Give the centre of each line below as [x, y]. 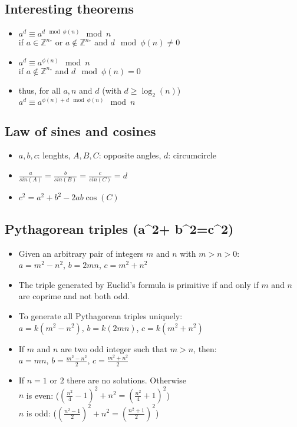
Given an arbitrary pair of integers [81, 253]
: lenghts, [54, 155]
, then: [205, 348]
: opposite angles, [130, 155]
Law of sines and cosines [80, 130]
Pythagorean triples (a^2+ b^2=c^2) [119, 228]
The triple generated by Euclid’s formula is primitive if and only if [138, 284]
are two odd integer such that [114, 348]
